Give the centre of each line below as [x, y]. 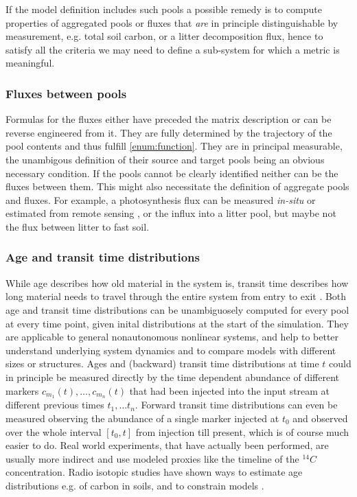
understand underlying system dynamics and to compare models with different [171, 350]
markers [22, 390]
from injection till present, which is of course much [242, 431]
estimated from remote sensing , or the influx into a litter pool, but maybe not [171, 213]
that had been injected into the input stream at [230, 390]
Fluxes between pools [66, 93]
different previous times [55, 405]
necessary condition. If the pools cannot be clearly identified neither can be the [172, 173]
